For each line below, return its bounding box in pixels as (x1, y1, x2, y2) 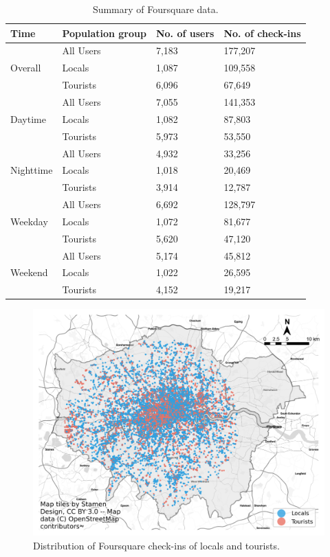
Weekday (10, 214, 48, 228)
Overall (10, 60, 41, 75)
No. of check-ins (223, 25, 301, 40)
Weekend (10, 265, 48, 280)
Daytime (10, 111, 46, 126)
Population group (62, 25, 146, 40)
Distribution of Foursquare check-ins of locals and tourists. (33, 538, 280, 552)
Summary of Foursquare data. (92, 2, 219, 16)
